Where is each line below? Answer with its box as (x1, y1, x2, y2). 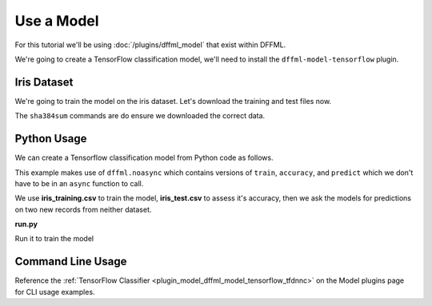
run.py (14, 220, 38, 229)
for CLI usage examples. (14, 287, 95, 296)
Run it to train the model (14, 234, 94, 244)
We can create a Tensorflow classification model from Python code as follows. (14, 153, 274, 163)
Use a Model (14, 12, 99, 30)
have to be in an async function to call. (14, 178, 144, 188)
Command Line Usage (14, 255, 127, 268)
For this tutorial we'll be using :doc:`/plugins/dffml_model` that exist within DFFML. (14, 40, 286, 50)
